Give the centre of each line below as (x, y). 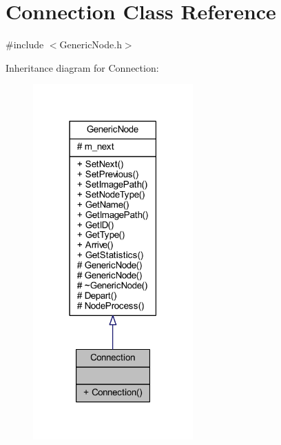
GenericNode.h (91, 44)
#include (25, 44)
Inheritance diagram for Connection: (82, 67)
